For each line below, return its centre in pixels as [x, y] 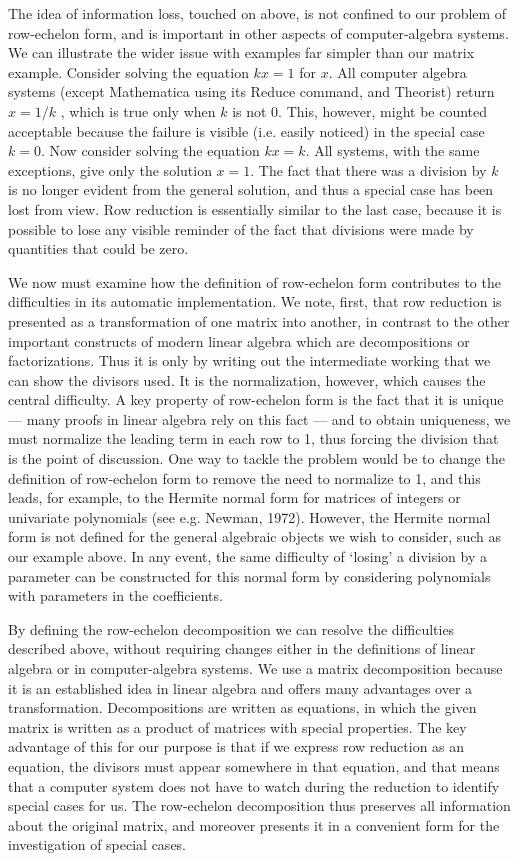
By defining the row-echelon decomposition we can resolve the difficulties [231, 628]
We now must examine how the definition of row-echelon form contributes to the [254, 281]
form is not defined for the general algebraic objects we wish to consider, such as [254, 536]
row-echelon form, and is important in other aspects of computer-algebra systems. [258, 32]
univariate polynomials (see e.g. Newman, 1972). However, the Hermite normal [249, 516]
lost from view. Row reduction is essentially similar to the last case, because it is [255, 208]
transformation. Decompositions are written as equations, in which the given [242, 707]
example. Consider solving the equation [128, 71]
